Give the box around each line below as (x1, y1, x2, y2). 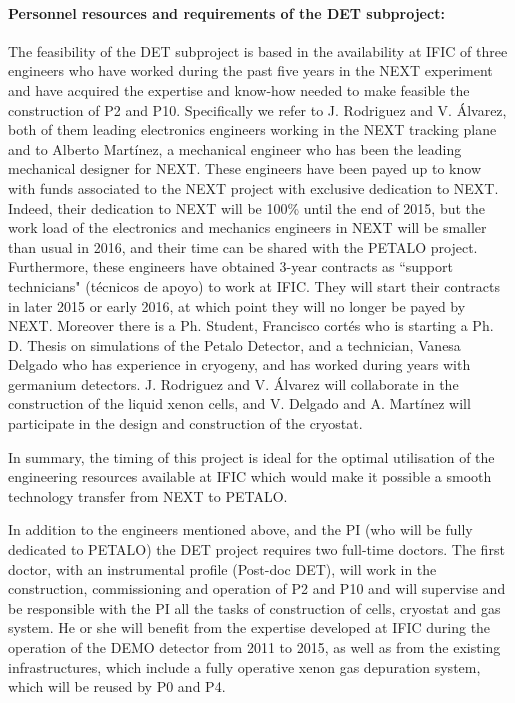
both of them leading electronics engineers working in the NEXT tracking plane (8, 119, 497, 140)
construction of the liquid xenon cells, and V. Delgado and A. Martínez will (8, 393, 471, 414)
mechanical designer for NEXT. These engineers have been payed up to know (8, 158, 482, 179)
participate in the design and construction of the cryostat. (8, 413, 363, 434)
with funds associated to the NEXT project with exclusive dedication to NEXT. (8, 177, 499, 198)
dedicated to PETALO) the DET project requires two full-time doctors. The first (8, 539, 505, 560)
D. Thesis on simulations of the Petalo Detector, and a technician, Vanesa (8, 334, 461, 355)
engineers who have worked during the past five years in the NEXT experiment (8, 60, 493, 81)
